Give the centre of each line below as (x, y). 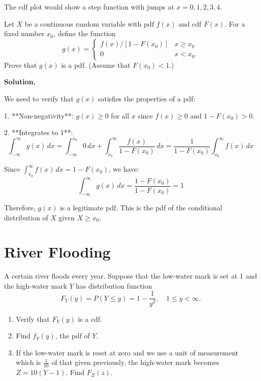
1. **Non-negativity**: (39, 115)
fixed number (24, 33)
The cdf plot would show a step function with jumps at (89, 7)
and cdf (190, 23)
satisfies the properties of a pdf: (147, 98)
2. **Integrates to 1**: (38, 132)
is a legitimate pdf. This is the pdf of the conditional (141, 207)
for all (120, 115)
